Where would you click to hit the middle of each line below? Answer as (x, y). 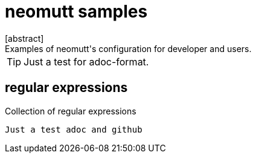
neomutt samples (76, 12)
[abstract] (24, 38)
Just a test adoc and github (74, 129)
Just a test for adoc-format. (86, 61)
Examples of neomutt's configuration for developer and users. (128, 48)
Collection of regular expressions (71, 111)
